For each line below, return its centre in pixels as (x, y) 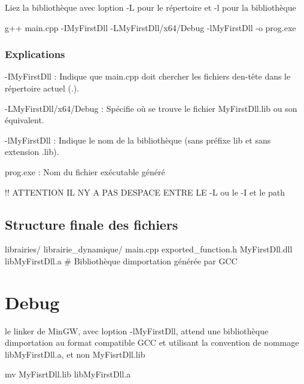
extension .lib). (32, 152)
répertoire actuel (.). (42, 88)
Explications (35, 54)
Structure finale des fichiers (92, 224)
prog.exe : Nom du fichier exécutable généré (85, 171)
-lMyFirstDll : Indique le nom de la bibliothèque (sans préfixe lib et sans (138, 140)
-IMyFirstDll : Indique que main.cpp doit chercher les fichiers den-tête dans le (148, 76)
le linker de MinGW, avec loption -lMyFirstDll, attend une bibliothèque (137, 330)
